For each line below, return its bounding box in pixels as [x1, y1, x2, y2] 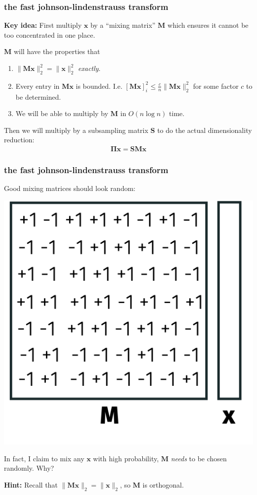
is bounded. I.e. [76, 80, 123, 91]
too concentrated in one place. [4, 29, 95, 40]
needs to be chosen [171, 453, 227, 463]
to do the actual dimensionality [157, 124, 252, 135]
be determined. [15, 91, 61, 102]
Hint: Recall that [4, 479, 58, 490]
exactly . [78, 63, 101, 73]
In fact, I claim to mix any [4, 453, 85, 463]
